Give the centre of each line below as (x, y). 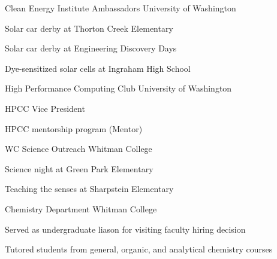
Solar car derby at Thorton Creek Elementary (89, 28)
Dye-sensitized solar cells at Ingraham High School (98, 68)
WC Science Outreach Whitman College (79, 149)
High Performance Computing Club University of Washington (118, 88)
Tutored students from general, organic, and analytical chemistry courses (139, 249)
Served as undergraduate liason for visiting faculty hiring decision (125, 229)
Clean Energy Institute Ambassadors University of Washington (121, 8)
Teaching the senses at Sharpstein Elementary (89, 189)
